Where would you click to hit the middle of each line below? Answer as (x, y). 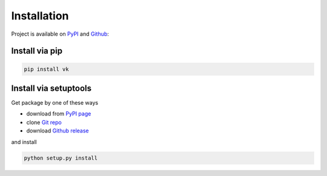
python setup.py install (61, 158)
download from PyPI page (59, 114)
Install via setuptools (51, 88)
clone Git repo (44, 122)
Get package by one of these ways (55, 103)
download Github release (58, 131)
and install (24, 142)
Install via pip (37, 51)
